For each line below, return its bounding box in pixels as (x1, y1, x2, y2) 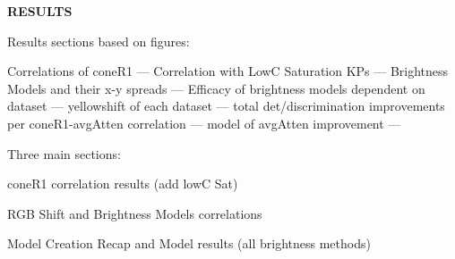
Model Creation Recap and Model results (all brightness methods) (7, 234, 371, 253)
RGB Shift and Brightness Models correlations (7, 204, 262, 222)
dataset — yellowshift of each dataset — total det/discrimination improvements (7, 96, 445, 115)
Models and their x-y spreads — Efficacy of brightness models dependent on (7, 79, 425, 97)
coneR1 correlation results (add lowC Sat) (7, 174, 238, 193)
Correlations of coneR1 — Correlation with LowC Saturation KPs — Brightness (7, 62, 449, 80)
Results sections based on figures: (7, 31, 190, 50)
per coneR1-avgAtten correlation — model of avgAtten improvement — (7, 113, 401, 132)
